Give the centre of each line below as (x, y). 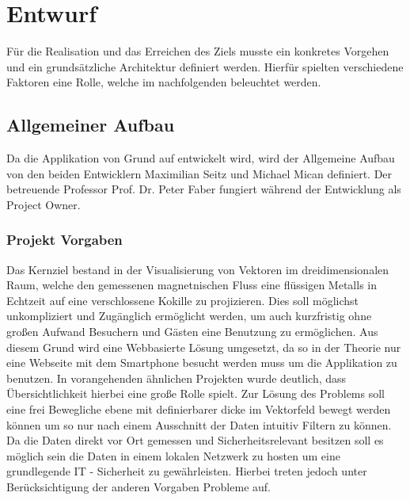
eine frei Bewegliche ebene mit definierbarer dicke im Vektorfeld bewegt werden (199, 409)
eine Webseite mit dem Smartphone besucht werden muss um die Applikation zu (202, 363)
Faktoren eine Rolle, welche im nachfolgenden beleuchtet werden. (164, 82)
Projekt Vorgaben (65, 240)
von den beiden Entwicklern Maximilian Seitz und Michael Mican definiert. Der (199, 173)
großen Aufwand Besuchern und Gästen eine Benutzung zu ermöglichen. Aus (192, 332)
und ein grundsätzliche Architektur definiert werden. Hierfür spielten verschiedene (205, 66)
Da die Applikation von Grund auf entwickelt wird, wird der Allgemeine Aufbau (201, 158)
